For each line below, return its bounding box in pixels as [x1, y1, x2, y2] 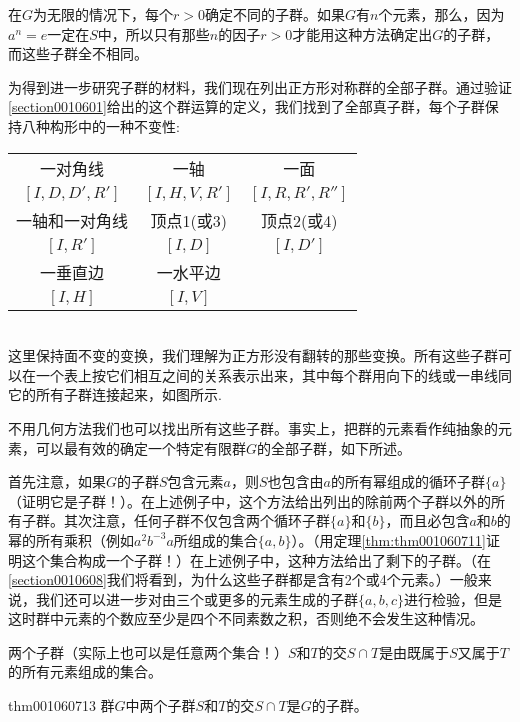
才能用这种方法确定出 [292, 23, 433, 44]
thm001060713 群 [8, 695, 115, 716]
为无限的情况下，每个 [33, 4, 174, 24]
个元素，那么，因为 [378, 4, 505, 24]
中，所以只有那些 [97, 23, 210, 44]
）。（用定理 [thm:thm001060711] [291, 529, 486, 550]
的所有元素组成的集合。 [8, 661, 162, 682]
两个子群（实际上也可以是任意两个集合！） [8, 641, 288, 662]
